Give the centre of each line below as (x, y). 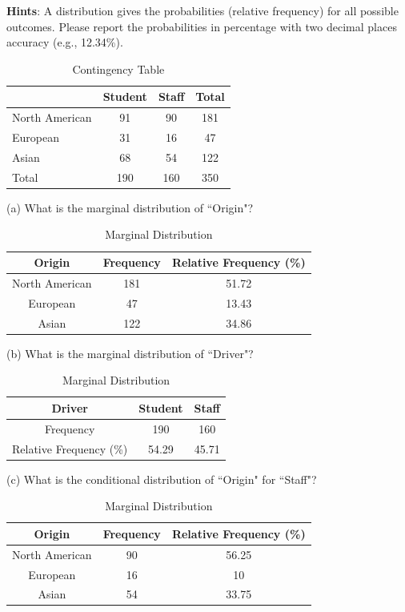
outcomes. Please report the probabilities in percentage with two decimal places (202, 26)
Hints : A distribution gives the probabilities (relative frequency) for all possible (202, 10)
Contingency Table (118, 68)
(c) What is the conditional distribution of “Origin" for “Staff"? (162, 479)
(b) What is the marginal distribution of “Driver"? (130, 353)
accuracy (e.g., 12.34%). (65, 42)
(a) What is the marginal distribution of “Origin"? (130, 207)
